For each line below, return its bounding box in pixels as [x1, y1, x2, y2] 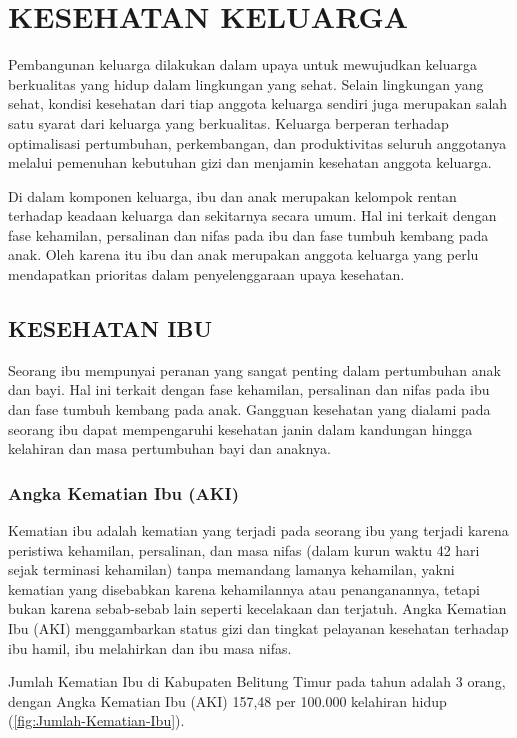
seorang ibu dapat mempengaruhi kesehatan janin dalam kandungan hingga [8, 418, 473, 439]
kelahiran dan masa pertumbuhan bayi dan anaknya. [8, 438, 331, 459]
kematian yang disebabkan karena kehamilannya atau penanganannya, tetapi [8, 578, 480, 599]
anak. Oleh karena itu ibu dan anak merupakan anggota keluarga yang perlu [8, 244, 479, 265]
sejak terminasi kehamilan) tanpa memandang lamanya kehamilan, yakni [8, 559, 455, 580]
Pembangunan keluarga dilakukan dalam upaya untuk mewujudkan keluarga [8, 54, 477, 75]
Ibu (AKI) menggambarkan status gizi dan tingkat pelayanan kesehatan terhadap [8, 618, 509, 639]
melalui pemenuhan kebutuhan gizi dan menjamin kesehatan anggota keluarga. [8, 152, 492, 173]
